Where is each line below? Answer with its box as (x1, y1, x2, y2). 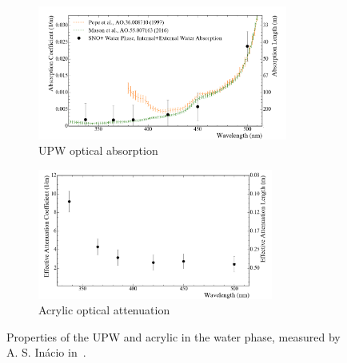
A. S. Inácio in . (6, 344, 86, 361)
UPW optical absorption (38, 142, 158, 159)
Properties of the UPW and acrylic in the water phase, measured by (6, 328, 341, 345)
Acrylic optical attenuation (38, 302, 170, 318)
